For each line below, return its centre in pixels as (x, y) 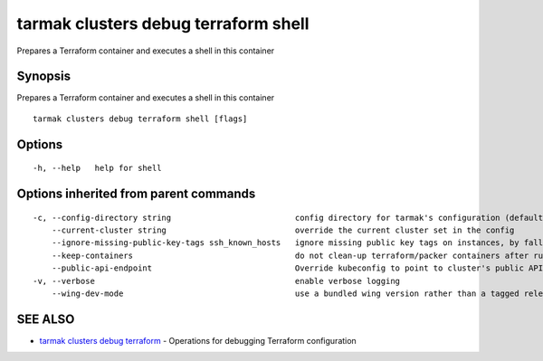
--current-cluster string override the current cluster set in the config (283, 230)
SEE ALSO (46, 319)
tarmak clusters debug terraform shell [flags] (140, 119)
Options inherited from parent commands (136, 194)
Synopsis (44, 76)
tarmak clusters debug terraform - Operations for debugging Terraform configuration (198, 340)
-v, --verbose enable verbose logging (217, 281)
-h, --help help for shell (97, 168)
